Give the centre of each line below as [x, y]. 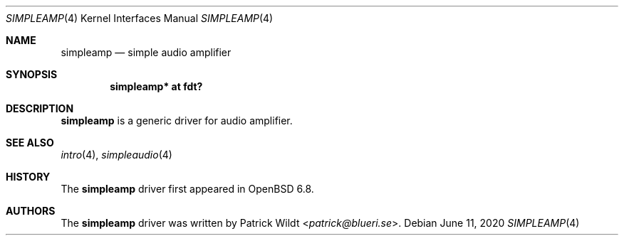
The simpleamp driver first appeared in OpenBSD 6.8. [187, 189]
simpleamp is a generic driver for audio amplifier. [177, 120]
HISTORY [28, 177]
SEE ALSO [30, 143]
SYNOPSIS [32, 74]
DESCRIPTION [40, 108]
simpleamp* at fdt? [156, 86]
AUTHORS [31, 211]
